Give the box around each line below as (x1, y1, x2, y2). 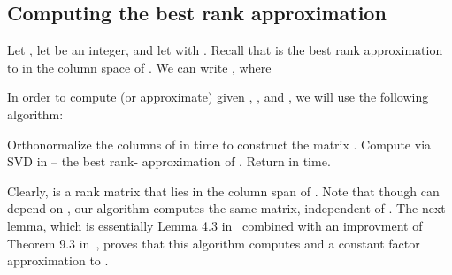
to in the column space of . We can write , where (7, 57, 272, 76)
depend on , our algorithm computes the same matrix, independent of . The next (7, 199, 446, 218)
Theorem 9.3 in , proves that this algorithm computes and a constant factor (7, 233, 420, 252)
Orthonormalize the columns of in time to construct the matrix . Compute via (7, 134, 432, 153)
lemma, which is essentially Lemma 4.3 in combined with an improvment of (7, 216, 423, 234)
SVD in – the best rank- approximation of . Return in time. (7, 152, 331, 171)
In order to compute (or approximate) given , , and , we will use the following (7, 88, 429, 106)
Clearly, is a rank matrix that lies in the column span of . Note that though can (7, 181, 440, 200)
